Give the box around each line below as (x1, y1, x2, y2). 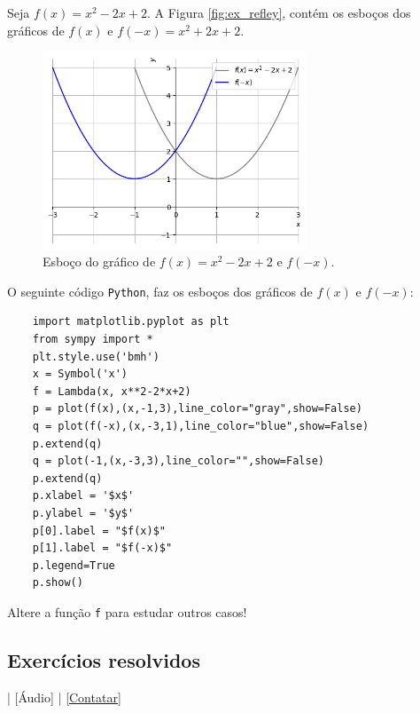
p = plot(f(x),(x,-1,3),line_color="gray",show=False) (32, 402, 362, 416)
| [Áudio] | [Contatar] (7, 687, 121, 706)
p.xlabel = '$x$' (32, 489, 135, 503)
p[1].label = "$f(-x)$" (32, 542, 173, 555)
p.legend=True (32, 559, 115, 572)
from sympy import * (32, 333, 153, 346)
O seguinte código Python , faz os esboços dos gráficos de (7, 281, 313, 300)
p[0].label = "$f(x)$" (32, 524, 166, 537)
